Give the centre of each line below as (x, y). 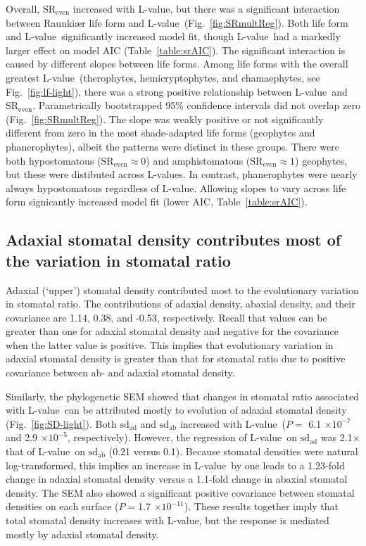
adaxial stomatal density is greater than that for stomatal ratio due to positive (176, 358)
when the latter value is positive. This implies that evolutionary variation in (170, 344)
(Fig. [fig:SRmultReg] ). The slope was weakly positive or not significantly (165, 119)
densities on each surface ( (62, 506)
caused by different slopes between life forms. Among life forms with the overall (177, 64)
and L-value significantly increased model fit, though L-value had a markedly (173, 36)
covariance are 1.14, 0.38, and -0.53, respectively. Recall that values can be (166, 317)
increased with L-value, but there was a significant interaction (206, 8)
